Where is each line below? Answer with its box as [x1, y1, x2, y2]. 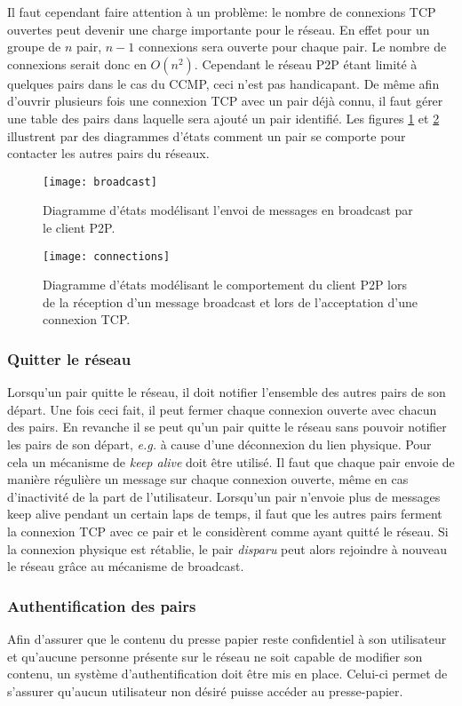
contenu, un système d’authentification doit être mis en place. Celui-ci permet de [7, 664, 448, 683]
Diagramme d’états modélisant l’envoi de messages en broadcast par [43, 201, 413, 219]
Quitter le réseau [7, 347, 131, 369]
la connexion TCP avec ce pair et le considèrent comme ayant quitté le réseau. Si [7, 522, 449, 540]
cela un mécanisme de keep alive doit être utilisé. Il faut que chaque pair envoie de [7, 452, 455, 471]
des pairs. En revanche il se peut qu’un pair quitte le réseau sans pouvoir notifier [7, 417, 447, 436]
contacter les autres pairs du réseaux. [7, 144, 210, 163]
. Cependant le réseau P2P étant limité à [194, 54, 418, 73]
